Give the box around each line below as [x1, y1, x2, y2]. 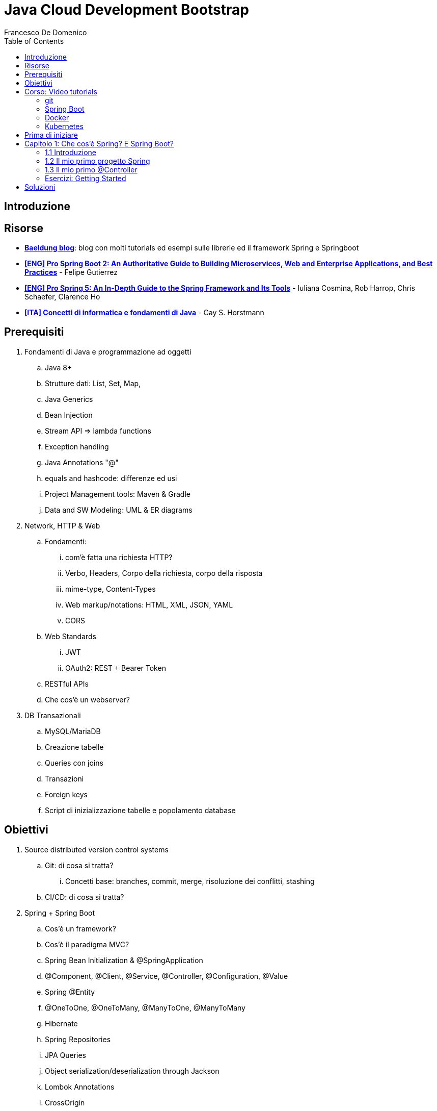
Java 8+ [45, 363, 72, 372]
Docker [45, 113, 69, 122]
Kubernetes [45, 121, 84, 131]
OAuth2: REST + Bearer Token [65, 663, 166, 672]
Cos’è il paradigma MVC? [45, 940, 129, 949]
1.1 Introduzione [45, 147, 96, 157]
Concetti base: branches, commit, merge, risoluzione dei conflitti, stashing [65, 876, 315, 886]
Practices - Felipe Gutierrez [24, 268, 118, 277]
